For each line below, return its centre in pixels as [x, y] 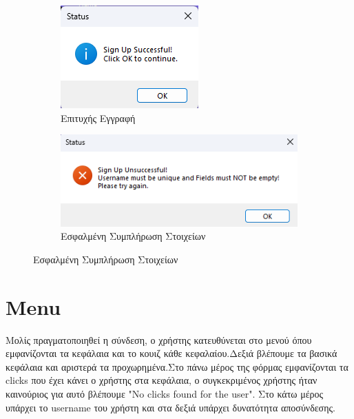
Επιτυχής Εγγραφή [98, 117]
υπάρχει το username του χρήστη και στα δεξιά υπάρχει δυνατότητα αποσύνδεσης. [170, 407]
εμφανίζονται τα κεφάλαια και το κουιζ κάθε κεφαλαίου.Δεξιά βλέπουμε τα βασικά [171, 353]
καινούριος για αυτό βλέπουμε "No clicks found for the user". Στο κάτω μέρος [165, 394]
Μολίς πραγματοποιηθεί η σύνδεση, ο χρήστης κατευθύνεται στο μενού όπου [159, 339]
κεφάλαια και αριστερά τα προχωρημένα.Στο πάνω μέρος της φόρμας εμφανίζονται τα [177, 366]
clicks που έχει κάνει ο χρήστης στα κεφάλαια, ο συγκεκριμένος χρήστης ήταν [162, 380]
